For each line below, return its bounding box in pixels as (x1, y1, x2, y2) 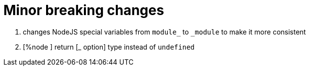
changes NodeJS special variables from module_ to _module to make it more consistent (23, 27, 306, 36)
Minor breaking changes (3, 2, 164, 18)
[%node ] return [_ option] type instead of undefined (23, 42, 195, 51)
